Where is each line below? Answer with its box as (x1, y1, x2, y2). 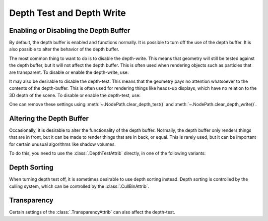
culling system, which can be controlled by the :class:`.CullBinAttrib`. (9, 183, 149, 189)
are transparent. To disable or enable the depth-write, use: (9, 69, 129, 75)
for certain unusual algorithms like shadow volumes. (9, 141, 116, 147)
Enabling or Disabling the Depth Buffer (9, 26, 131, 35)
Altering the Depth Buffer (9, 114, 89, 122)
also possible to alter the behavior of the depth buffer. (9, 46, 120, 52)
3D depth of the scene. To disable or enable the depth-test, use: (9, 92, 141, 98)
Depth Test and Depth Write (9, 7, 126, 18)
